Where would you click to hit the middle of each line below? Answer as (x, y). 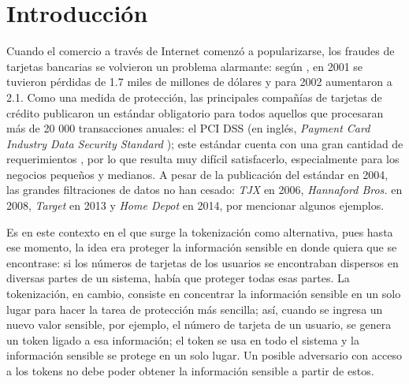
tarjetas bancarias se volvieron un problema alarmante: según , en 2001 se (185, 66)
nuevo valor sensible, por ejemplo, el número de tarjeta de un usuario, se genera (199, 324)
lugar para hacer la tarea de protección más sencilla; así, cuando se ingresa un (195, 309)
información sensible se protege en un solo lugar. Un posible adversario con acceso (204, 355)
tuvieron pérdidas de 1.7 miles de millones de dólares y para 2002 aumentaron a (199, 82)
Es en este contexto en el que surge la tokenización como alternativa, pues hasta (200, 231)
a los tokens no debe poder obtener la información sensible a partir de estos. (190, 371)
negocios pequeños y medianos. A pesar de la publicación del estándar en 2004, (197, 174)
